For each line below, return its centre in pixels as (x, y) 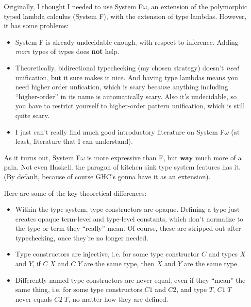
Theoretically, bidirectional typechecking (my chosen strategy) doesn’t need (127, 67)
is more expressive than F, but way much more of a (164, 157)
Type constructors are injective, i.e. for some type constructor (107, 254)
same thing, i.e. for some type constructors (79, 289)
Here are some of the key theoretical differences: (75, 193)
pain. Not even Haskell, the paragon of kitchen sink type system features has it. (122, 167)
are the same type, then (119, 264)
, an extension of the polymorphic (197, 6)
